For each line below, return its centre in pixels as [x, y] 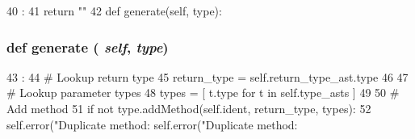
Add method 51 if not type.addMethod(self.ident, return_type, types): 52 [189, 108]
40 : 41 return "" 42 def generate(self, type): [114, 11]
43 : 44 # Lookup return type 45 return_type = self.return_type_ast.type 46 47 [207, 76]
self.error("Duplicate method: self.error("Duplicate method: [152, 124]
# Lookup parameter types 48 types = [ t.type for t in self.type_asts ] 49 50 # [203, 93]
